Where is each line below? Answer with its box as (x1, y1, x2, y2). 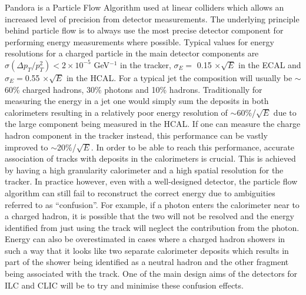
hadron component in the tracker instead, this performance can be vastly (5, 129, 268, 141)
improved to (5, 140, 48, 153)
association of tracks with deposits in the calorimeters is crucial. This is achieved (5, 152, 296, 165)
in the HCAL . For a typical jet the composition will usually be (66, 71, 292, 83)
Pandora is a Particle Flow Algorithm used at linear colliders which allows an (5, 1, 284, 13)
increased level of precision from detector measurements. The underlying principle (5, 12, 300, 25)
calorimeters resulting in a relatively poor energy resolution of (5, 106, 228, 118)
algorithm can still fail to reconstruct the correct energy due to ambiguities (5, 186, 275, 199)
